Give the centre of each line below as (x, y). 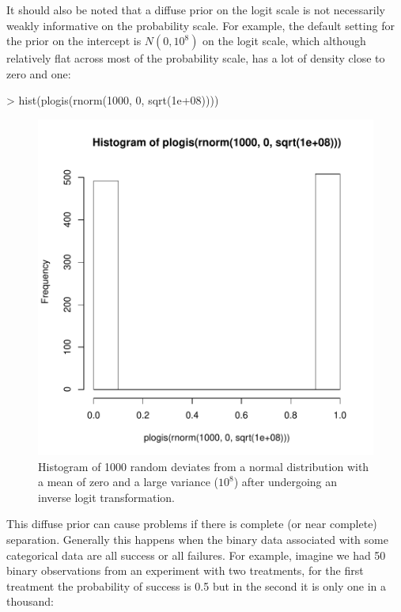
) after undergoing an (286, 482)
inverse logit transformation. (106, 497)
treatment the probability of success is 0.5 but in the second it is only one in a (197, 585)
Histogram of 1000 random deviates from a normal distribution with (204, 466)
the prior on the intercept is (74, 41)
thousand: (30, 601)
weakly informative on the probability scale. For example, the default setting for (200, 25)
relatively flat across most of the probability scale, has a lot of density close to (196, 58)
